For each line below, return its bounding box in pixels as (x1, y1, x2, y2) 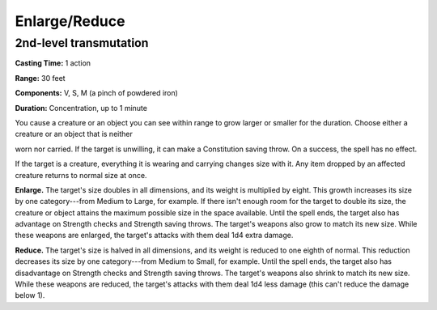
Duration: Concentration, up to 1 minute (15, 103, 147, 113)
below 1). (15, 291, 45, 300)
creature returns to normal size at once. (15, 170, 147, 180)
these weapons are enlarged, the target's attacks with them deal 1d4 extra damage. (15, 231, 294, 240)
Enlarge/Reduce (15, 12, 125, 30)
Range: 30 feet (15, 73, 66, 83)
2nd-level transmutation (15, 36, 149, 50)
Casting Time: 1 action (15, 58, 91, 68)
